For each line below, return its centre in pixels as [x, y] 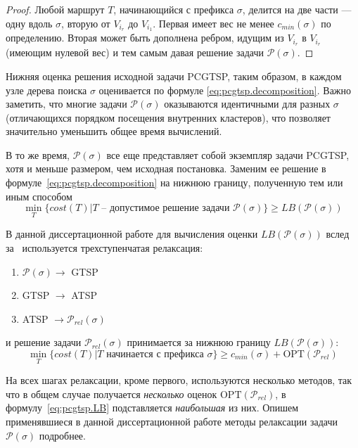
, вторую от [86, 23]
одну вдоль [29, 23]
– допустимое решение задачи [166, 209]
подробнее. [62, 435]
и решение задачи [44, 342]
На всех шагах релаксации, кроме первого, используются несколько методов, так [179, 380]
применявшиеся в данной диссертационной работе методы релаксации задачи [172, 422]
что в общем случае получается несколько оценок [111, 393]
